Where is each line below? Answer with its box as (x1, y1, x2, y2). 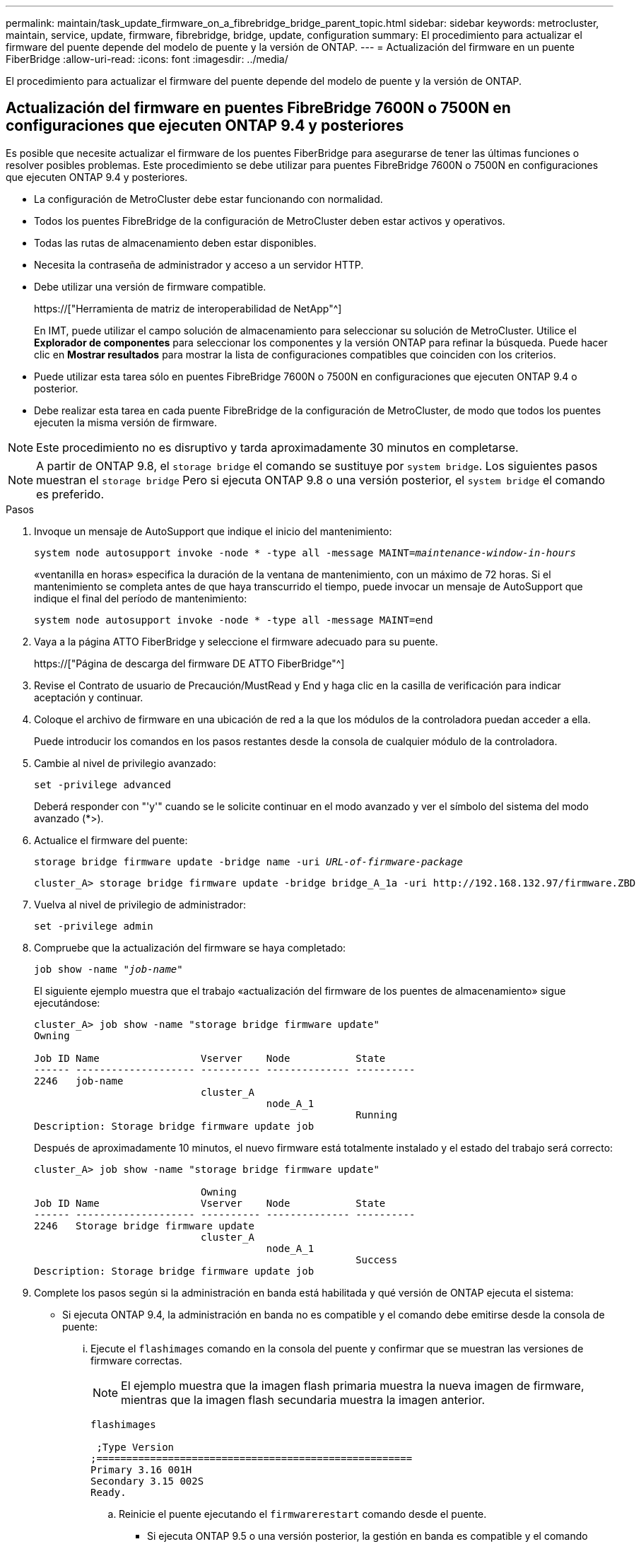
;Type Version (96, 1441, 175, 1453)
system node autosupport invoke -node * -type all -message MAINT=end (34, 614, 433, 626)
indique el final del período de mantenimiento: (34, 592, 247, 604)
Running (355, 1109, 398, 1121)
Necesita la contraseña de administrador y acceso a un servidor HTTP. (34, 258, 364, 271)
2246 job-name (34, 1075, 124, 1087)
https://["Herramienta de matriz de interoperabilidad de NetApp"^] (34, 302, 342, 315)
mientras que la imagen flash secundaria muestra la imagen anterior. (121, 1392, 486, 1407)
